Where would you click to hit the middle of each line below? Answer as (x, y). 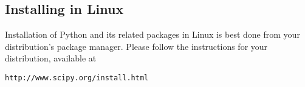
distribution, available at (51, 58)
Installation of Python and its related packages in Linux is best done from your (152, 34)
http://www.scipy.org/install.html (77, 78)
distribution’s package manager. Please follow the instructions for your (136, 46)
